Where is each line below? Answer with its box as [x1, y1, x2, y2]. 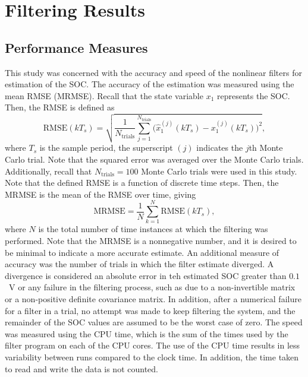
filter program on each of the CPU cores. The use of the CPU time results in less [5, 339, 300, 351]
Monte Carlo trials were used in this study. [141, 164, 297, 177]
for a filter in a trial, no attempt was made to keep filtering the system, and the [5, 304, 296, 316]
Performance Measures [5, 38, 148, 56]
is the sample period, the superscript [39, 141, 173, 154]
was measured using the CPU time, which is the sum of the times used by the [5, 327, 288, 340]
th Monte [249, 141, 283, 154]
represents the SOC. [217, 89, 290, 102]
